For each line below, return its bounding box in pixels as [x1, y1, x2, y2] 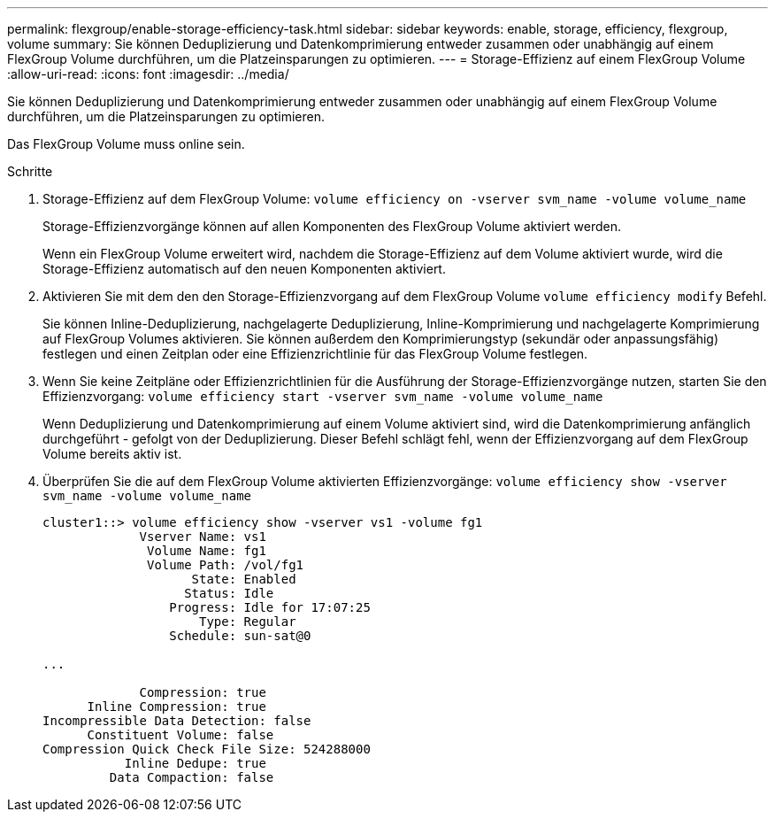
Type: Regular [199, 614, 296, 629]
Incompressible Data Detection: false [42, 714, 311, 728]
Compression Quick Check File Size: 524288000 [42, 742, 371, 756]
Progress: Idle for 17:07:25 [169, 600, 371, 614]
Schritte [7, 164, 53, 179]
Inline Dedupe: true [124, 756, 266, 770]
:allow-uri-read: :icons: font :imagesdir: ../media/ [7, 66, 289, 81]
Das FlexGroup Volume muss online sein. [7, 136, 245, 151]
